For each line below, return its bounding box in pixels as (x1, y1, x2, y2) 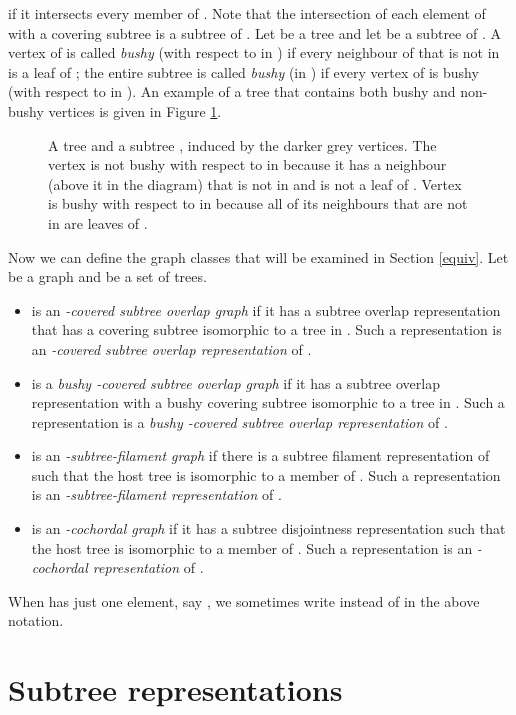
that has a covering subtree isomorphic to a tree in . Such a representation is (31, 319, 502, 340)
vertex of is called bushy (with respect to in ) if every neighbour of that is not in (8, 42, 500, 63)
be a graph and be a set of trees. (8, 266, 207, 287)
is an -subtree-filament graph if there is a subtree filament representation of (31, 445, 490, 466)
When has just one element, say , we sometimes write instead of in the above (8, 590, 480, 611)
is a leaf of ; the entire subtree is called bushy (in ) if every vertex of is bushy (8, 61, 479, 82)
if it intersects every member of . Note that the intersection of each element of (8, 3, 486, 23)
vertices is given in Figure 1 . (48, 100, 222, 121)
